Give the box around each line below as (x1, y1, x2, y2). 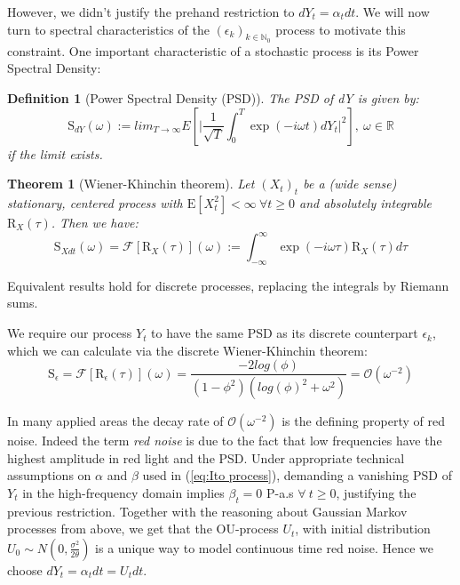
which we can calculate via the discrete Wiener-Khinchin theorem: (7, 341, 368, 359)
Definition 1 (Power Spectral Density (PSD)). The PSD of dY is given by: (7, 88, 419, 107)
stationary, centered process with (7, 193, 183, 212)
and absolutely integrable (299, 193, 432, 212)
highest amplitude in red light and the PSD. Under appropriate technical (7, 448, 405, 467)
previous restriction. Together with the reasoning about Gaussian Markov (7, 501, 408, 520)
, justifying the (336, 483, 416, 501)
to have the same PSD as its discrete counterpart (151, 324, 418, 342)
